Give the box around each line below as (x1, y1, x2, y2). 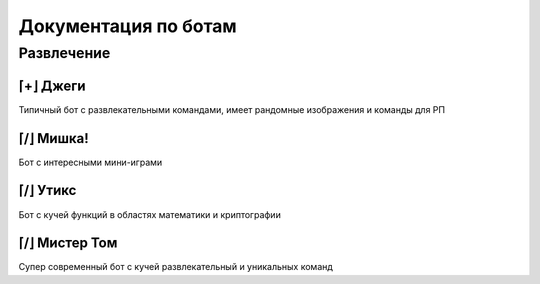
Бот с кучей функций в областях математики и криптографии (18, 208, 282, 220)
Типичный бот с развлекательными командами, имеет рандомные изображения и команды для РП (18, 103, 445, 115)
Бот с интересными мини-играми (18, 156, 163, 168)
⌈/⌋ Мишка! (18, 130, 89, 147)
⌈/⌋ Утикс (18, 182, 77, 199)
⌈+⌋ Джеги (18, 77, 86, 94)
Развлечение (18, 44, 111, 62)
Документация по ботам (18, 15, 237, 37)
